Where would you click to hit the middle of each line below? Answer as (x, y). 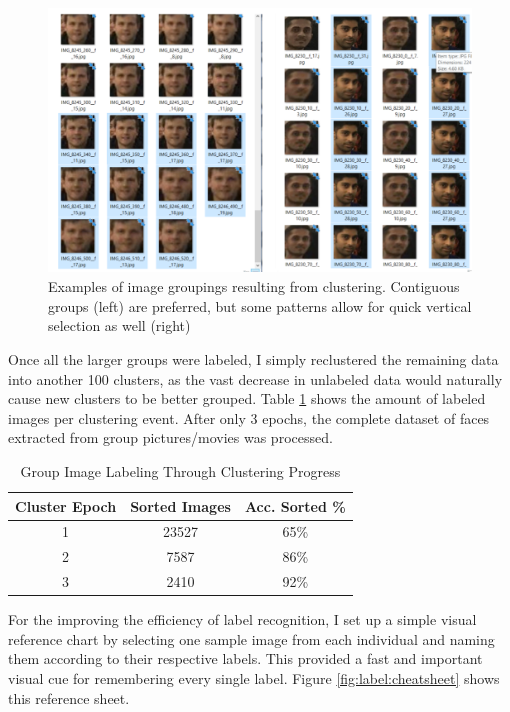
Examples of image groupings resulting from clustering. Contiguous (254, 286)
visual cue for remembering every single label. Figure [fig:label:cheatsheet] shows (254, 677)
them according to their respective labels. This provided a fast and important (245, 658)
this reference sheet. (69, 697)
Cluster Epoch (66, 505)
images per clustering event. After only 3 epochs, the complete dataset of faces (249, 417)
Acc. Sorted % (295, 505)
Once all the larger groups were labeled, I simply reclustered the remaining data (253, 358)
